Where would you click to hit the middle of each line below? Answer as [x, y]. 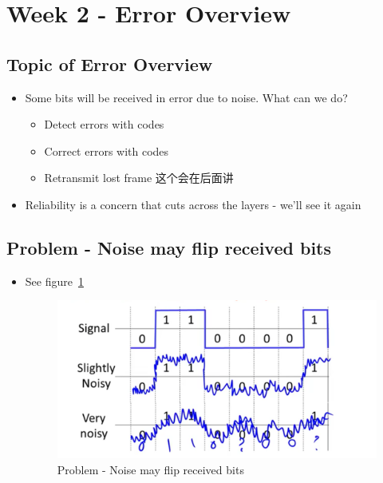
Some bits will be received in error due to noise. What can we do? [186, 97]
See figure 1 [54, 281]
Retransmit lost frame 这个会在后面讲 [139, 178]
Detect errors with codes [104, 124]
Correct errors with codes [107, 150]
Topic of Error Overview [110, 63]
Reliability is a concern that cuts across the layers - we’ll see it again [193, 204]
